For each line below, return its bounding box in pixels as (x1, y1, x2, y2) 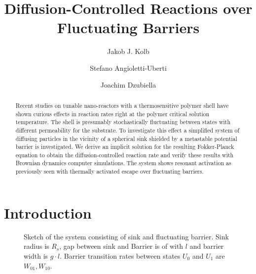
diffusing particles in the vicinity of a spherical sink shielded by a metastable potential (15, 134, 237, 142)
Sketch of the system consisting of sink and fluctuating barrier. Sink (24, 231, 229, 241)
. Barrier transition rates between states (60, 250, 181, 261)
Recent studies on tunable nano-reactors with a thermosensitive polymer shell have (15, 101, 229, 109)
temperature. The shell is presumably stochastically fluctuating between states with (15, 118, 231, 126)
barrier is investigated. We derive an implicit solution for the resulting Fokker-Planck (15, 142, 234, 151)
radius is (24, 241, 49, 251)
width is (24, 250, 48, 261)
